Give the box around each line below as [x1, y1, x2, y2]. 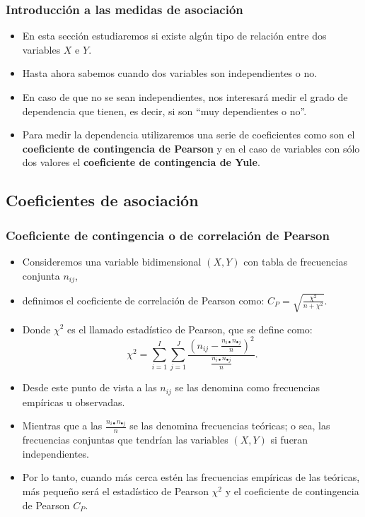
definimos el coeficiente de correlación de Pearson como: [22, 292, 265, 307]
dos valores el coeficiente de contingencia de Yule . [22, 155, 260, 170]
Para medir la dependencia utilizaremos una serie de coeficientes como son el [22, 127, 355, 142]
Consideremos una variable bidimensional [22, 254, 202, 268]
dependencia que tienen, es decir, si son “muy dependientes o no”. [22, 103, 307, 118]
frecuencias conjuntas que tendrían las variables [22, 432, 228, 447]
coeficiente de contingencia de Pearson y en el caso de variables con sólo [22, 141, 360, 155]
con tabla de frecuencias [243, 254, 347, 268]
